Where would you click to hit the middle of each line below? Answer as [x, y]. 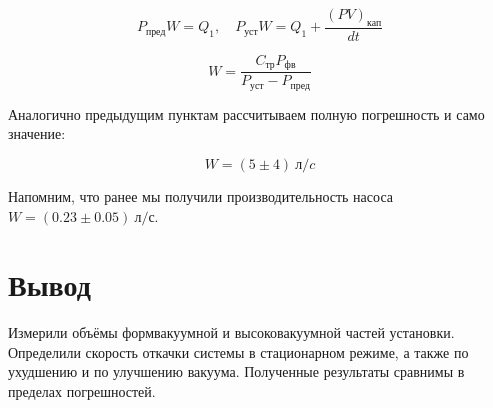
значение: [37, 133]
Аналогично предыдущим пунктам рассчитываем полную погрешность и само [246, 113]
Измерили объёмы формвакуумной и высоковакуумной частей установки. [231, 332]
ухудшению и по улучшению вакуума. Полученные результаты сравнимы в [236, 371]
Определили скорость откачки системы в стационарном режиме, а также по [238, 351]
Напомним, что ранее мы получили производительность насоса [200, 195]
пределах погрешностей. [82, 391]
